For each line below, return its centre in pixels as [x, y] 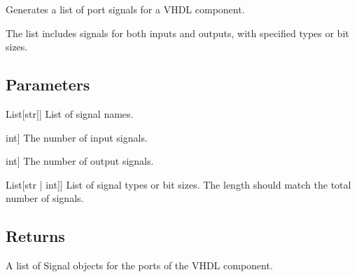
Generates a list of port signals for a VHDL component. [125, 9]
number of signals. [45, 198]
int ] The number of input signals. [77, 137]
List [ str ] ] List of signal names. [70, 113]
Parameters [48, 85]
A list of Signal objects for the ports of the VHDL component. [139, 265]
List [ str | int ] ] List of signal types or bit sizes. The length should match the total [178, 184]
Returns [35, 236]
